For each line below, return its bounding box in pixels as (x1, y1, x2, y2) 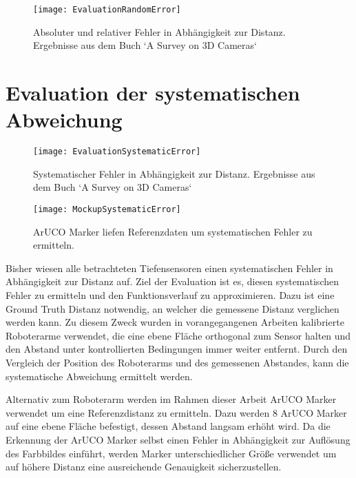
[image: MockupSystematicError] (33, 205, 181, 214)
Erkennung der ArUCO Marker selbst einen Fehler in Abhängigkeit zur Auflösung (6, 432, 350, 446)
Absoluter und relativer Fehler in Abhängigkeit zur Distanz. (33, 24, 286, 39)
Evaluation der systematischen (6, 79, 300, 107)
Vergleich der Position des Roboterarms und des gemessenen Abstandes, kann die (6, 355, 349, 369)
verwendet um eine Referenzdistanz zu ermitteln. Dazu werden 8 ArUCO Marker (6, 405, 347, 419)
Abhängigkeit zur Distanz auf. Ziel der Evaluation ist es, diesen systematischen (6, 274, 339, 289)
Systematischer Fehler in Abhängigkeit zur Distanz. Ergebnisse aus (33, 166, 315, 180)
